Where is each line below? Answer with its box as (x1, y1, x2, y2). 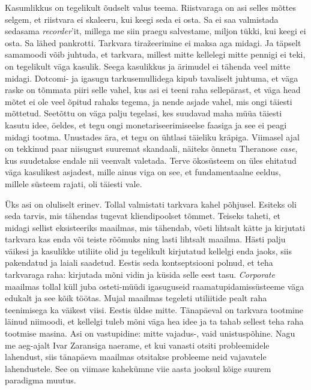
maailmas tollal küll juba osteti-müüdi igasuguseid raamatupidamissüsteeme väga (5, 280, 304, 292)
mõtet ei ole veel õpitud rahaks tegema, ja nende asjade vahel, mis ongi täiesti (5, 95, 292, 107)
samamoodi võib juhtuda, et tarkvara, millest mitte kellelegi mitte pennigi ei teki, (5, 48, 306, 61)
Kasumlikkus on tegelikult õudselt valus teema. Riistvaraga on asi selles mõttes (5, 1, 297, 13)
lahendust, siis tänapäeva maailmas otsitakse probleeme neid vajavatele (5, 350, 267, 363)
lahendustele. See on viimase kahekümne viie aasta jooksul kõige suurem (5, 362, 271, 374)
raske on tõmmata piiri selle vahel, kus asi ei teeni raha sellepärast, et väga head (5, 83, 301, 96)
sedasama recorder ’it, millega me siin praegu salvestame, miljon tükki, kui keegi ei (5, 25, 306, 37)
